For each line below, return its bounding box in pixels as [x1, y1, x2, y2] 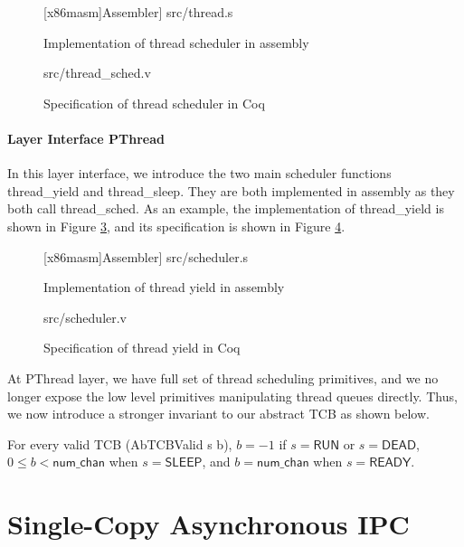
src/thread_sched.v [43, 63, 151, 82]
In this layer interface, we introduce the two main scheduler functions [7, 164, 392, 183]
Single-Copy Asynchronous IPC [7, 505, 410, 542]
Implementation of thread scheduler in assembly [43, 33, 309, 52]
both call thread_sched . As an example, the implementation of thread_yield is [7, 199, 444, 218]
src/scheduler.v [43, 307, 128, 326]
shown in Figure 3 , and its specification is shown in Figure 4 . [7, 216, 346, 235]
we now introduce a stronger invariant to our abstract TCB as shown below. [7, 404, 430, 423]
